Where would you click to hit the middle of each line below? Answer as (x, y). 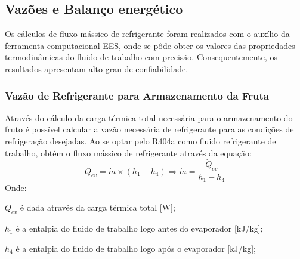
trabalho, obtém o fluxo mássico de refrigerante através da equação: (128, 152)
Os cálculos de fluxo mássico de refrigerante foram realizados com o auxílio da (147, 34)
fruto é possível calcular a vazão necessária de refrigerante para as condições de (149, 129)
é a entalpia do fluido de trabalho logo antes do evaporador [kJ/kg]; (139, 228)
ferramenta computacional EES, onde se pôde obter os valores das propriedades (150, 45)
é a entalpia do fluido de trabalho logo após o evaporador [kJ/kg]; (136, 248)
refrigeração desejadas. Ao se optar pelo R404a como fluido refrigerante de (140, 141)
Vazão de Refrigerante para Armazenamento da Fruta (137, 95)
